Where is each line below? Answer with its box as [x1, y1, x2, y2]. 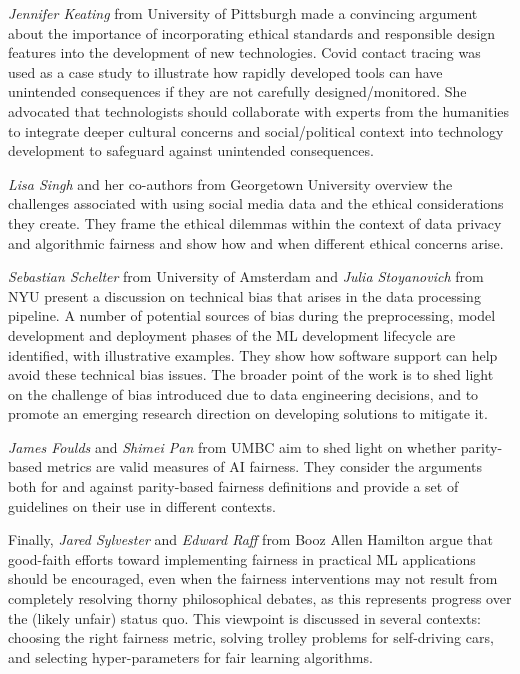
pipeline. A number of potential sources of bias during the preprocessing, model [8, 305, 496, 326]
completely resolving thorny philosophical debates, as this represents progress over [8, 588, 512, 609]
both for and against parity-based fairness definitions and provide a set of [8, 476, 459, 497]
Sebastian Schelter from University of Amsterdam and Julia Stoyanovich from [8, 266, 484, 287]
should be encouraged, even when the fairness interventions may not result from [8, 568, 498, 589]
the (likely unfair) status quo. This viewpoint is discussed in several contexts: [8, 607, 481, 628]
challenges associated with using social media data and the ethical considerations [8, 193, 504, 214]
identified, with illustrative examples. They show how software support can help [8, 344, 498, 365]
